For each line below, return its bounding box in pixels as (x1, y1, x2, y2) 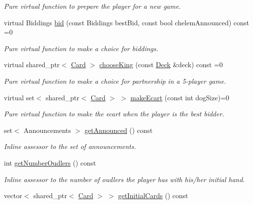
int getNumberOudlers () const (4, 157, 96, 167)
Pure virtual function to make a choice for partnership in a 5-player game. (4, 75, 226, 86)
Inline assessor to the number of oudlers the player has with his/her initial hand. (4, 174, 245, 184)
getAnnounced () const (84, 125, 153, 135)
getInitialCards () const (118, 190, 188, 201)
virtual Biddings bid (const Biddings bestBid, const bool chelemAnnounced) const (4, 17, 249, 27)
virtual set (4, 92, 35, 102)
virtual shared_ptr (4, 59, 60, 70)
